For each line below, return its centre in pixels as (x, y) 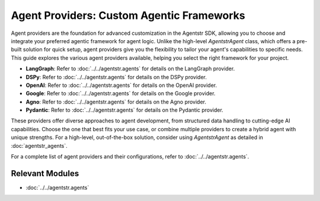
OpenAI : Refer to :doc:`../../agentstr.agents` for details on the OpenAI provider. (121, 85)
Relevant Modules (45, 174)
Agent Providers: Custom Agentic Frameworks (128, 15)
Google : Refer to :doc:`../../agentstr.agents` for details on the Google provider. (121, 93)
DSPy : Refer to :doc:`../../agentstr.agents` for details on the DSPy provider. (116, 77)
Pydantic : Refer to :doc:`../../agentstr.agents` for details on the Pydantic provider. (124, 110)
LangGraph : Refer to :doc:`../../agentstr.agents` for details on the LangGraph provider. (130, 69)
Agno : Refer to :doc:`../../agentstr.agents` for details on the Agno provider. (116, 102)
